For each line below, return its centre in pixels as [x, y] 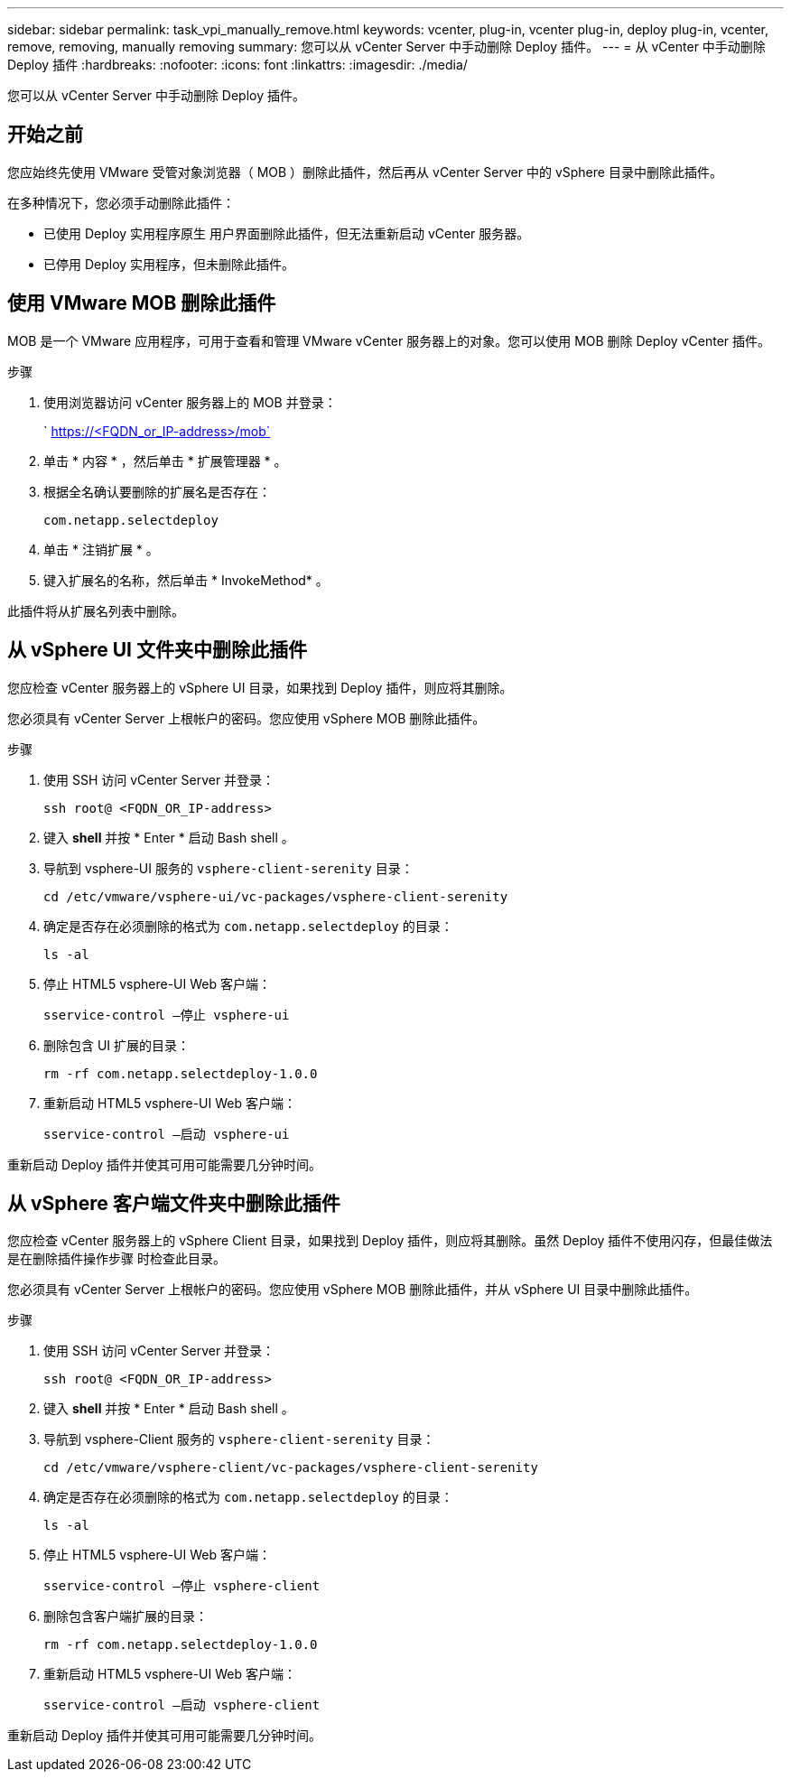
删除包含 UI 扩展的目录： [117, 1045]
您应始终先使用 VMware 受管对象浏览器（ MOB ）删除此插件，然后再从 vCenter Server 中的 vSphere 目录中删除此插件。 [365, 172]
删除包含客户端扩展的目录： [126, 1616]
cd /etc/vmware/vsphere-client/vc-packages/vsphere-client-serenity [291, 1468]
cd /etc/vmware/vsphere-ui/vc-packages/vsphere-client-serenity [276, 896]
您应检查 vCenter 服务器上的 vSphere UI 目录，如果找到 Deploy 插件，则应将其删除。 [260, 687]
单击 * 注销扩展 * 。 [101, 549]
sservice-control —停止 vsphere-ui [167, 1015]
